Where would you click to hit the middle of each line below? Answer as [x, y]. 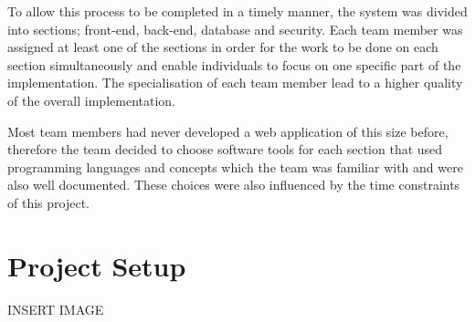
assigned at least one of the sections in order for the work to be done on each [223, 47]
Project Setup [97, 265]
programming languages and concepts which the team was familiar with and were [235, 166]
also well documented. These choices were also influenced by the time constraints [234, 185]
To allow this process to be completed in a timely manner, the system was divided [237, 11]
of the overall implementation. [91, 100]
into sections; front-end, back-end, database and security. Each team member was [235, 29]
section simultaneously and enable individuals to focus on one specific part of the [234, 64]
